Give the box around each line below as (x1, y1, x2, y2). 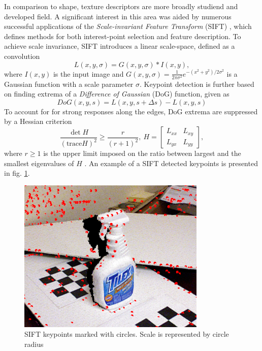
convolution (4, 50, 40, 61)
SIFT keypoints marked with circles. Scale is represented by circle (24, 329, 229, 339)
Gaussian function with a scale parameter (4, 78, 134, 89)
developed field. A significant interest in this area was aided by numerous (4, 11, 232, 21)
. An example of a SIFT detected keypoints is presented (84, 157, 258, 168)
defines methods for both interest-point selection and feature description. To (4, 30, 241, 41)
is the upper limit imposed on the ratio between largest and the (43, 148, 241, 158)
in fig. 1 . (4, 168, 30, 178)
